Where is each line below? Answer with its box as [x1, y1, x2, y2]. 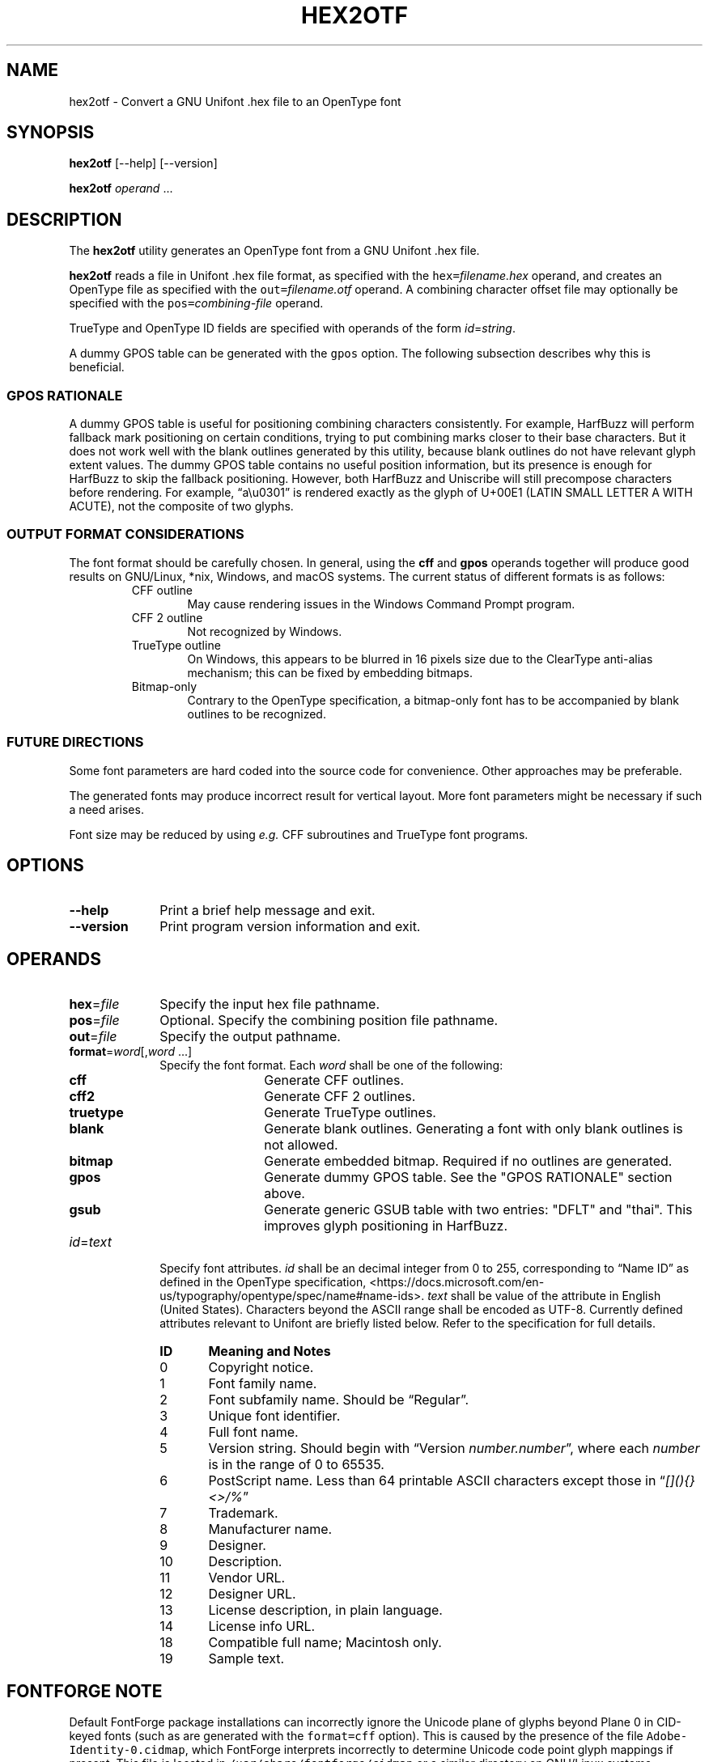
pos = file [69, 1012, 120, 1029]
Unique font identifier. [208, 1408, 341, 1425]
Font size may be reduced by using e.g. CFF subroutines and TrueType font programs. [69, 827, 529, 841]
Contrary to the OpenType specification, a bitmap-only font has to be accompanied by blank [187, 693, 679, 707]
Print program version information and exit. [159, 918, 421, 935]
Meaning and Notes [208, 1343, 331, 1360]
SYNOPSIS [6, 122, 95, 143]
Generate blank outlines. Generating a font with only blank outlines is [264, 1120, 683, 1137]
